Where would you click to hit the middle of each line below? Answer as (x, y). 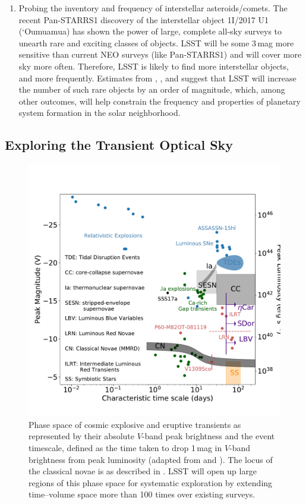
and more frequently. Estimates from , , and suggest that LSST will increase (157, 78)
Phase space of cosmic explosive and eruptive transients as (135, 424)
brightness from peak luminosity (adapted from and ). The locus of (151, 459)
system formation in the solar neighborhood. (100, 113)
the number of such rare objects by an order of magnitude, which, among (152, 89)
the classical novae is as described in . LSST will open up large (143, 471)
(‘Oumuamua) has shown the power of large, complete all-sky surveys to (150, 31)
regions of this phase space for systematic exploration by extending (151, 482)
